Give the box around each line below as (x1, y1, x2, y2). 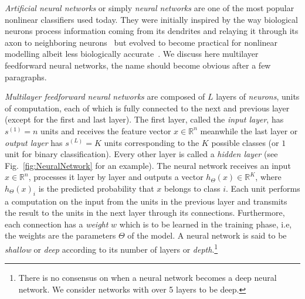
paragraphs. (5, 70, 47, 83)
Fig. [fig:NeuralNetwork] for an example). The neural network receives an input (5, 159, 291, 171)
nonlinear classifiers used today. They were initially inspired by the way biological (5, 13, 298, 25)
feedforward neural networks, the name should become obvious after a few (5, 59, 271, 71)
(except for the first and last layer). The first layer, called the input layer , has (5, 113, 284, 125)
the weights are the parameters (5, 229, 116, 242)
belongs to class (164, 182, 221, 194)
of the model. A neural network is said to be (127, 229, 287, 242)
